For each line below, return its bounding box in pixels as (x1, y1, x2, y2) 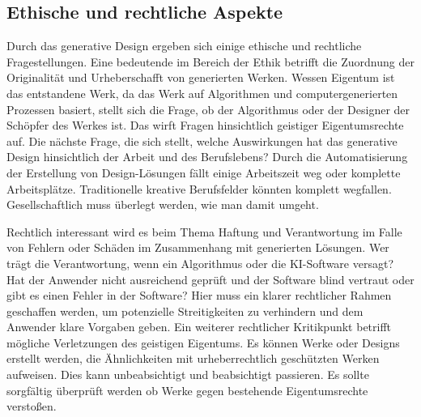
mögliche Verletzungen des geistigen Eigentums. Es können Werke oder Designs (6, 334, 400, 351)
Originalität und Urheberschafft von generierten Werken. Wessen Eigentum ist (6, 69, 395, 86)
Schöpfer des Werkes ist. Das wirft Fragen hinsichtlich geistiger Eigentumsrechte (6, 117, 404, 134)
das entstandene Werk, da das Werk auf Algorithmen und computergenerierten (6, 84, 398, 101)
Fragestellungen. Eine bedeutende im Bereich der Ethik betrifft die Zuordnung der (6, 53, 415, 70)
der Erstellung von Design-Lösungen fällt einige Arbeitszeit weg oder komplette (6, 164, 401, 181)
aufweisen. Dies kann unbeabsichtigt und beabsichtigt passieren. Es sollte (6, 366, 369, 383)
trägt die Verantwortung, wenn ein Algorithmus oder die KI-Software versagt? (6, 254, 393, 271)
